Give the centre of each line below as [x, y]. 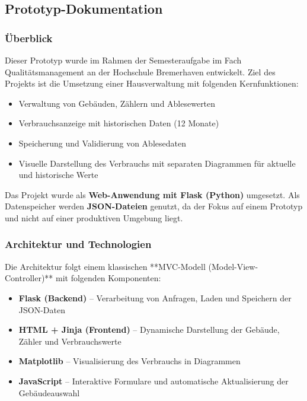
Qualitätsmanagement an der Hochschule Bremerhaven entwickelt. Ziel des [140, 71]
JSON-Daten [42, 309]
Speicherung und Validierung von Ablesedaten [102, 143]
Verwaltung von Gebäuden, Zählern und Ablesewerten [117, 103]
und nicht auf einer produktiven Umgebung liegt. [94, 217]
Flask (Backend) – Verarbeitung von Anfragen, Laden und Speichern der [155, 297]
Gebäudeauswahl [49, 392]
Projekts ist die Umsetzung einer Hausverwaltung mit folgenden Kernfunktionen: [152, 83]
